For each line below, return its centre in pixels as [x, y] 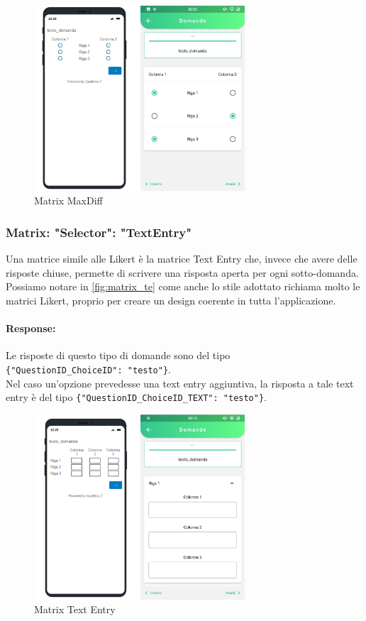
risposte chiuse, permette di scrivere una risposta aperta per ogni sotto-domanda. [182, 272]
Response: [31, 328]
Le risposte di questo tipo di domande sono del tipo [118, 355]
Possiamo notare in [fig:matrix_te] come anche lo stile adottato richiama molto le [183, 286]
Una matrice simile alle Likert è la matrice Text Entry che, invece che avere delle [182, 259]
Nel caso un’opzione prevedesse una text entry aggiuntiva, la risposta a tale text [180, 383]
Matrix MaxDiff [68, 200]
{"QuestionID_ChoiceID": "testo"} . [88, 369]
